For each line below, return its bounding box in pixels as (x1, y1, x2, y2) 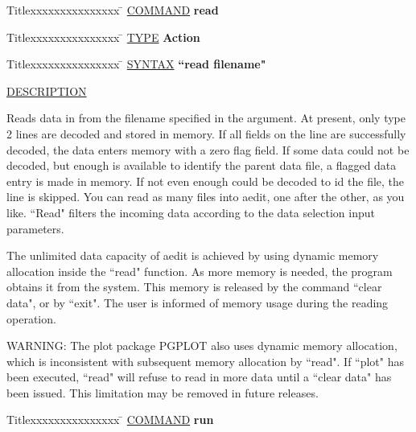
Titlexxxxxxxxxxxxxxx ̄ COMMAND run (6, 411, 214, 428)
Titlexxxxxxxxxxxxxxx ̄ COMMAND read (6, 2, 219, 18)
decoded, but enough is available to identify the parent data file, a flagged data (6, 157, 397, 174)
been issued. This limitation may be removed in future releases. (6, 384, 319, 401)
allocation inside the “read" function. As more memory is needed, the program (6, 262, 393, 279)
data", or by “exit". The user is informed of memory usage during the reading (6, 294, 389, 311)
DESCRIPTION (6, 82, 87, 99)
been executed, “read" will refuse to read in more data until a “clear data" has (6, 368, 392, 385)
